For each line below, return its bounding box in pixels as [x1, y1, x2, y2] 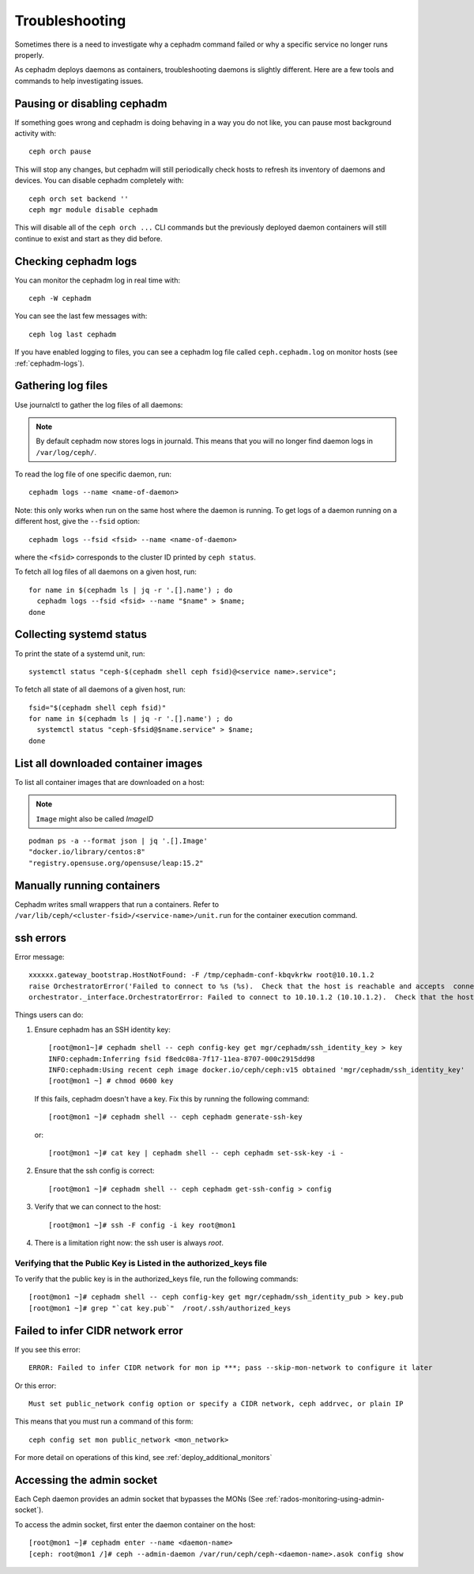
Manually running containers [14, 878, 160, 892]
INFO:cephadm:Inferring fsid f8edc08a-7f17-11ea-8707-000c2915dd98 [48, 1054, 315, 1064]
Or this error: [14, 1381, 57, 1390]
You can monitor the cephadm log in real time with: [14, 275, 181, 285]
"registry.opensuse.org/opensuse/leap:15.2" [28, 859, 205, 867]
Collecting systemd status [14, 628, 148, 641]
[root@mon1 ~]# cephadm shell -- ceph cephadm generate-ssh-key [48, 1113, 303, 1121]
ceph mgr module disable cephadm [28, 205, 158, 214]
